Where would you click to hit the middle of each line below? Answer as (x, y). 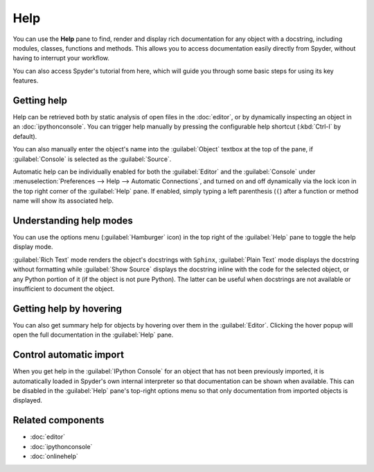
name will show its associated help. (63, 201)
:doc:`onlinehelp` (54, 456)
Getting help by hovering (68, 309)
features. (26, 81)
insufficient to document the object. (64, 289)
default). (25, 136)
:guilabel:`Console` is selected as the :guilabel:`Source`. (92, 159)
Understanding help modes (73, 220)
